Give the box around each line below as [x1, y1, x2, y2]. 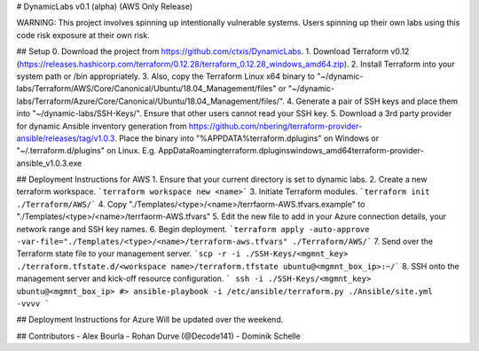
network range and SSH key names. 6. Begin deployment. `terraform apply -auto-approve [16, 223, 370, 234]
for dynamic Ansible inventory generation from [16, 121, 187, 131]
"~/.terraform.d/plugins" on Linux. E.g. [16, 145, 157, 156]
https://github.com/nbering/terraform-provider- [188, 121, 363, 131]
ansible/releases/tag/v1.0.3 [16, 133, 115, 144]
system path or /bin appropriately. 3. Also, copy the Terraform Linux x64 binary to [16, 71, 315, 82]
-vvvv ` [16, 298, 51, 308]
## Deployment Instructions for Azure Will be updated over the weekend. [16, 315, 284, 325]
